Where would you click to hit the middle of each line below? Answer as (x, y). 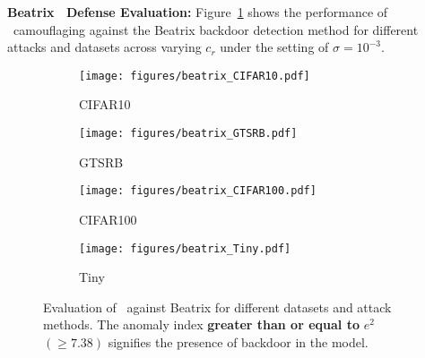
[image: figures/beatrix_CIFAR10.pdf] (195, 76)
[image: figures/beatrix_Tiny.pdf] (185, 248)
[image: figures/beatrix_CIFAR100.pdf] (198, 191)
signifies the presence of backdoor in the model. (238, 341)
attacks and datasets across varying (104, 47)
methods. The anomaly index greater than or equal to (201, 324)
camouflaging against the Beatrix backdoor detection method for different (216, 29)
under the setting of (274, 47)
